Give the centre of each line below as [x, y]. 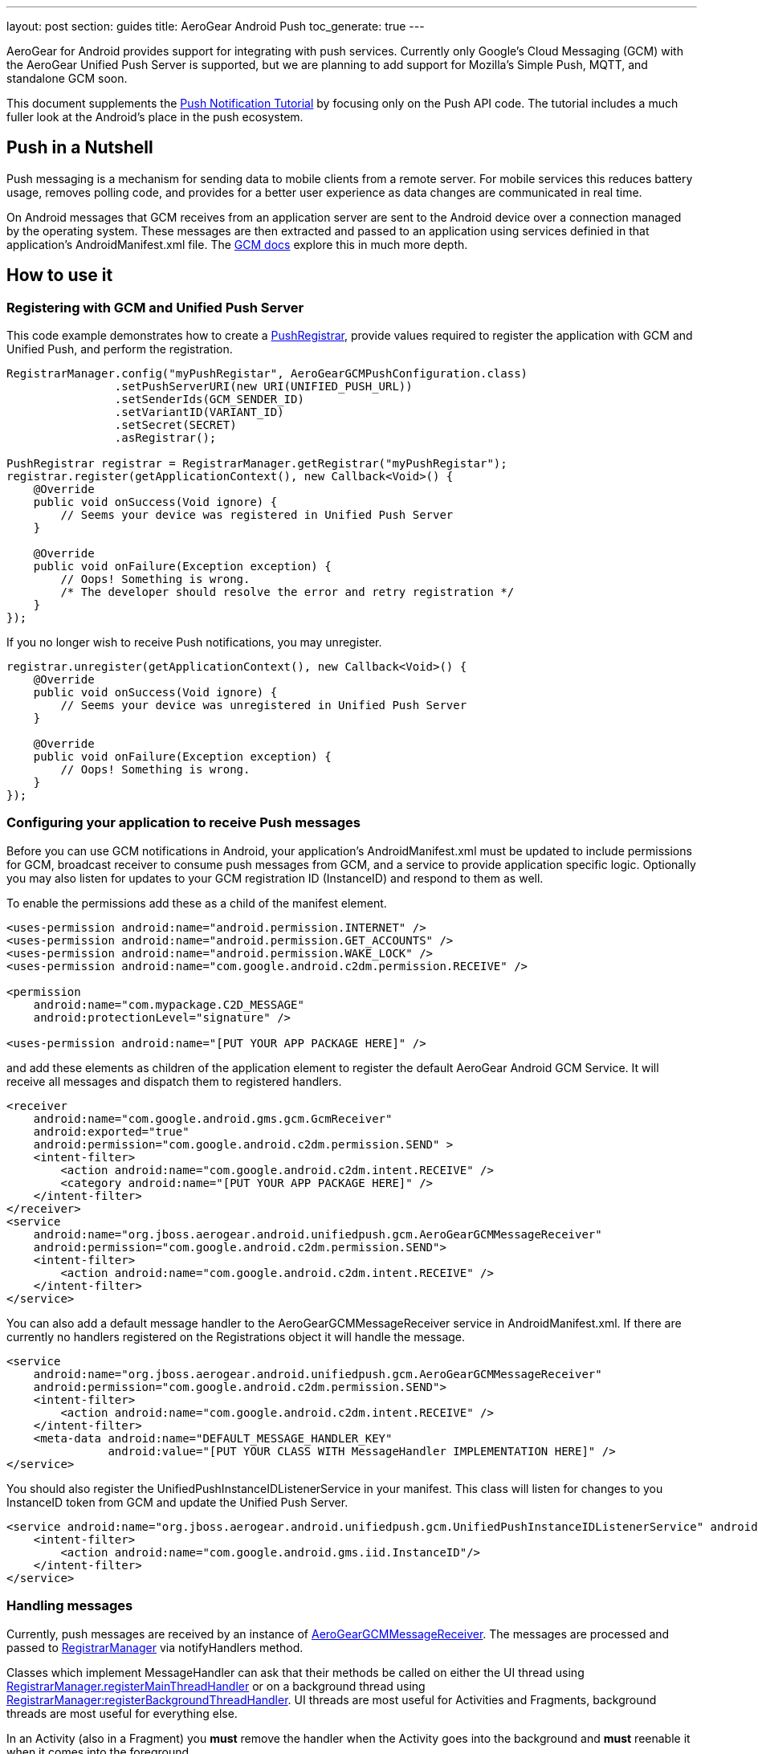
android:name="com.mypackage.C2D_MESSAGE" [169, 1004]
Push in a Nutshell [80, 148]
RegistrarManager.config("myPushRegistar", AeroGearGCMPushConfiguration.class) [267, 374]
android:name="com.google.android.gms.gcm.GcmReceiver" [213, 1118]
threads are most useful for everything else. [122, 1713]
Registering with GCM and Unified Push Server [155, 307]
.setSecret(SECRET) [175, 425]
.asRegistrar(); [165, 438]
